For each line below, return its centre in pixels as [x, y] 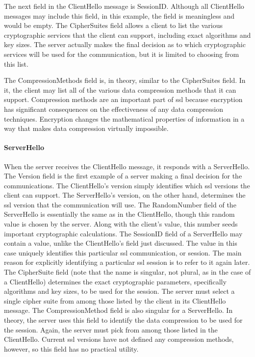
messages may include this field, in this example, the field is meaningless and [119, 15]
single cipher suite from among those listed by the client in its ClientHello [115, 300]
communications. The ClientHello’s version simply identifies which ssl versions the [127, 185]
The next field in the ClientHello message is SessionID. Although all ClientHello [124, 6]
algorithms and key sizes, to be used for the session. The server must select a [119, 291]
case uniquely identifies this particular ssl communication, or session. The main [123, 252]
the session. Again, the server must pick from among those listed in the [111, 329]
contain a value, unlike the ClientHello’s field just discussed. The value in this [121, 243]
